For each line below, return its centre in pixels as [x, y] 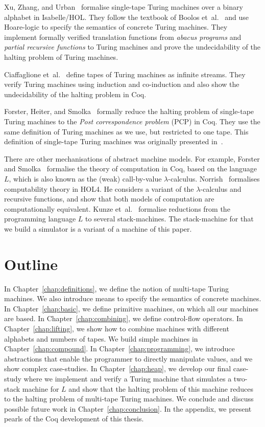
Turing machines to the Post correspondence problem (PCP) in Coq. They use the [132, 121]
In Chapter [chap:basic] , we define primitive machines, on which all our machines [131, 308]
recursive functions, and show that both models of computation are [109, 199]
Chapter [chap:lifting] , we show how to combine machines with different [117, 328]
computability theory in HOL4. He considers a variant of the [99, 188]
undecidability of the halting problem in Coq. [75, 94]
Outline [31, 264]
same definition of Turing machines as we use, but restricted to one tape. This [126, 131]
